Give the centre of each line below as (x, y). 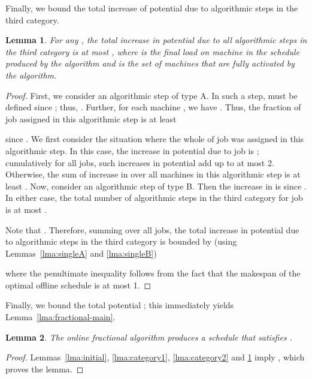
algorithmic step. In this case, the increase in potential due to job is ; (132, 150)
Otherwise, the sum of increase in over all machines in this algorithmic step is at (153, 174)
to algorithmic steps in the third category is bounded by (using (121, 241)
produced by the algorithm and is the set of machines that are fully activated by (150, 63)
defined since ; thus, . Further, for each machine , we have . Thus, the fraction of (153, 107)
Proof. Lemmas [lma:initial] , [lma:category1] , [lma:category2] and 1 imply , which (155, 357)
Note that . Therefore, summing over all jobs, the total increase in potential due (152, 229)
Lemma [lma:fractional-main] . (60, 317)
